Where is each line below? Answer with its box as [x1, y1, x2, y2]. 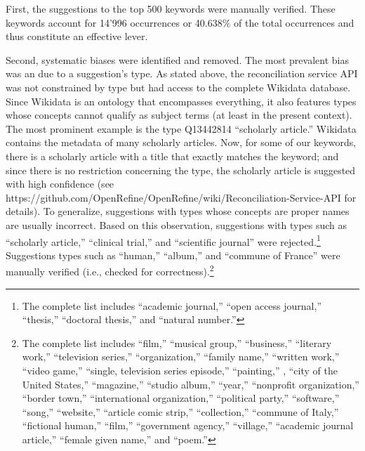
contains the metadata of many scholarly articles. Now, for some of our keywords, [6, 135, 357, 150]
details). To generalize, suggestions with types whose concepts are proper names [6, 204, 350, 218]
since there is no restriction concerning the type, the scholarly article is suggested [6, 162, 356, 177]
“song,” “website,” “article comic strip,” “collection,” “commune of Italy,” [22, 404, 339, 419]
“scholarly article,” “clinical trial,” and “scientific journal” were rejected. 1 [6, 232, 321, 249]
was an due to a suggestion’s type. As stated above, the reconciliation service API [6, 66, 358, 81]
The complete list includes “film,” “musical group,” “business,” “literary [22, 335, 332, 350]
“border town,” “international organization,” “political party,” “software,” [22, 391, 340, 405]
